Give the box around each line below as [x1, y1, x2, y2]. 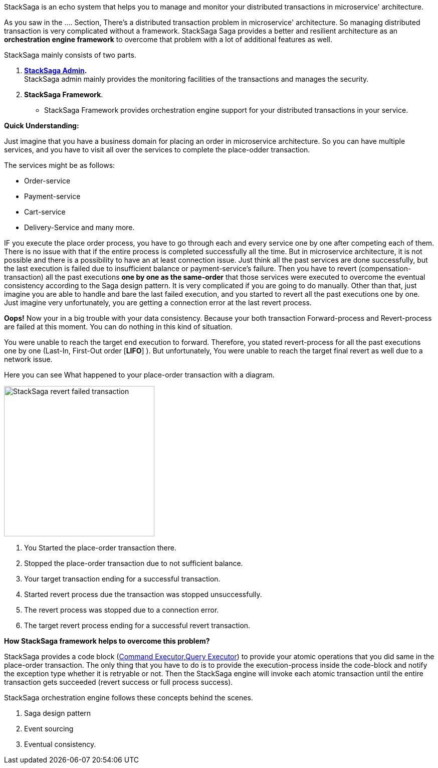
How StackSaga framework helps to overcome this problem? [4, 637, 210, 645]
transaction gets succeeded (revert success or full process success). [4, 678, 233, 686]
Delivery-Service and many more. [24, 223, 135, 232]
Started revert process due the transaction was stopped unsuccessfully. [24, 590, 262, 599]
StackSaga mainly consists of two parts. [4, 51, 136, 59]
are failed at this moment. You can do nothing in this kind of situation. [4, 322, 233, 331]
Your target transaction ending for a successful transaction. [24, 574, 221, 583]
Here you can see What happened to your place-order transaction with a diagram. [4, 370, 275, 379]
